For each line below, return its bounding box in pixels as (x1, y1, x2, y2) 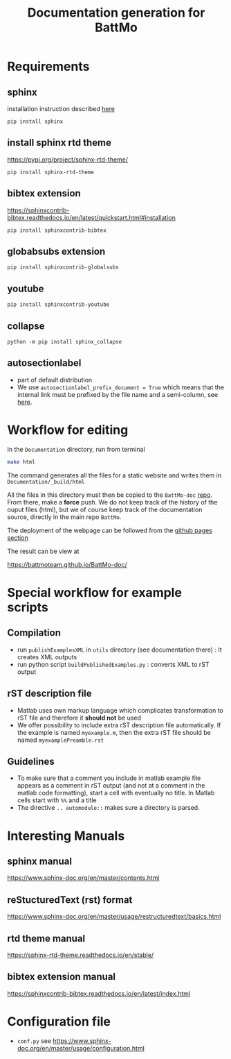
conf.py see (17, 1036, 52, 1045)
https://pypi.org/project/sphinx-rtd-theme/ (7, 155, 129, 164)
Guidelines (7, 755, 55, 768)
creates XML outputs (17, 652, 77, 661)
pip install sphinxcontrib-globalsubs (7, 264, 119, 271)
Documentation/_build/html (7, 478, 85, 485)
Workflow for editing (7, 422, 129, 438)
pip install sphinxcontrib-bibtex (7, 227, 107, 234)
